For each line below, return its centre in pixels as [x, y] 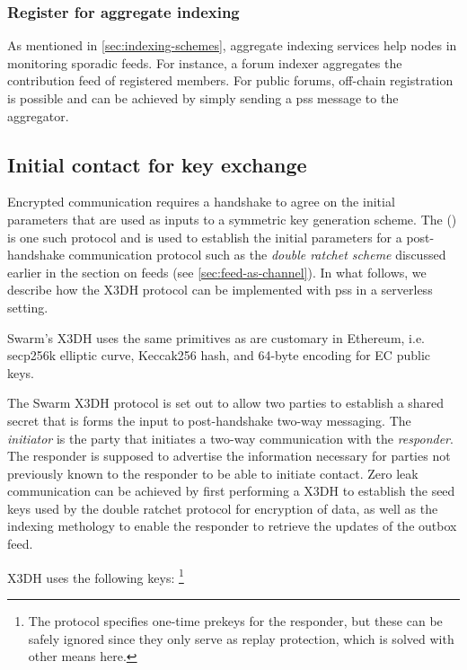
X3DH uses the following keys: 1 [96, 576]
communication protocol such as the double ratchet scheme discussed [257, 255]
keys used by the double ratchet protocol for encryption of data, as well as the [223, 508]
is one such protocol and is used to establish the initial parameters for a [205, 237]
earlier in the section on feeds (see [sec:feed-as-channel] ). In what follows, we [217, 272]
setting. [28, 307]
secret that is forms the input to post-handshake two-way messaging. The [209, 420]
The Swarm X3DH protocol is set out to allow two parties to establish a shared [226, 403]
